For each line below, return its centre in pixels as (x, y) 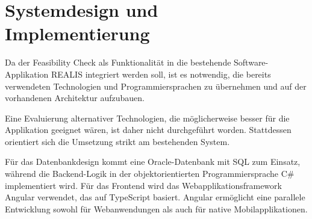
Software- (251, 62)
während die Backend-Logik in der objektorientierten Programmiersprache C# (150, 174)
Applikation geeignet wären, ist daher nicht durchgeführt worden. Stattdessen (148, 130)
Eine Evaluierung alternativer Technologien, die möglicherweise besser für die (147, 118)
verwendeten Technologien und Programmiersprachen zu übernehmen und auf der (156, 86)
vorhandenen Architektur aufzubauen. (75, 98)
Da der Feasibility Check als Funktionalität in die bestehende (118, 62)
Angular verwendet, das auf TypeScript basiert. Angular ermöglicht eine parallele (155, 197)
